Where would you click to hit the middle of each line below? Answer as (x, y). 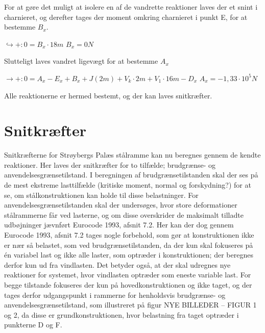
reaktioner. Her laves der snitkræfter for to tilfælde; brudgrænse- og (110, 164)
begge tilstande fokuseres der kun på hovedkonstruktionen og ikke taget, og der (128, 285)
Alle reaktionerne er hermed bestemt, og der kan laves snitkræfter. (108, 95)
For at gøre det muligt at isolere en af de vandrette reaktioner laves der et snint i (131, 7)
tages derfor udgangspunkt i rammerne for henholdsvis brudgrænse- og (115, 294)
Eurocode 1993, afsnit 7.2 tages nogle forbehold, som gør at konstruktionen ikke (129, 235)
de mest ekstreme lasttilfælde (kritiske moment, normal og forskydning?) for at (128, 185)
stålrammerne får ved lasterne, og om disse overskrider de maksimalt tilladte (124, 214)
